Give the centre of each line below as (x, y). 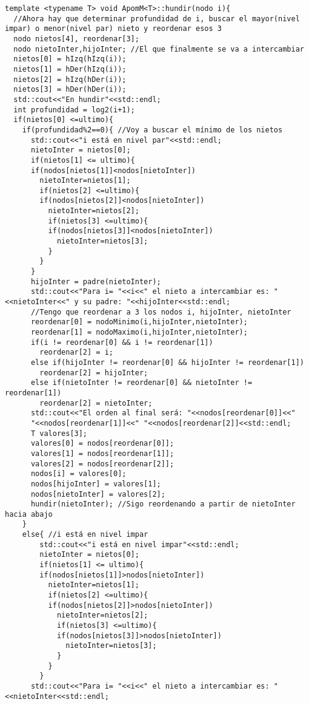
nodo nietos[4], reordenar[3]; (76, 39)
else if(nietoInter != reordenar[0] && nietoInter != (141, 383)
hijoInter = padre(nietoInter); (96, 281)
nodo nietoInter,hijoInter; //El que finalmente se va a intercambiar (159, 49)
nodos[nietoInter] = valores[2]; (98, 494)
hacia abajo (29, 514)
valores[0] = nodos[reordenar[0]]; (102, 444)
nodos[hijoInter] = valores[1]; (96, 484)
